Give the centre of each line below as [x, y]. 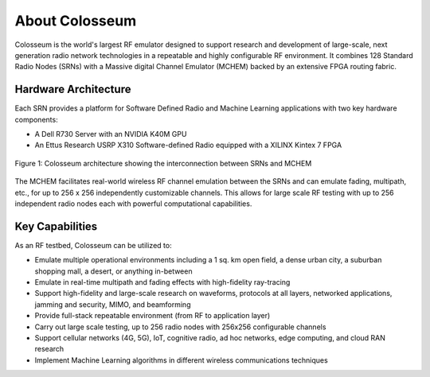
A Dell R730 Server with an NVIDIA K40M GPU [111, 134]
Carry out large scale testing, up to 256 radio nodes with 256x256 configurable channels [180, 327]
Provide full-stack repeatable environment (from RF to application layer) [152, 316]
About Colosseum [76, 21]
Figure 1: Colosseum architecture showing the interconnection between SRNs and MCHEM [163, 163]
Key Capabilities [56, 226]
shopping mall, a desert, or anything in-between [113, 271]
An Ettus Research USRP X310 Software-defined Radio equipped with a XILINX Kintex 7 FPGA [188, 145]
